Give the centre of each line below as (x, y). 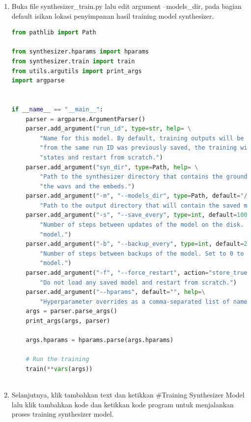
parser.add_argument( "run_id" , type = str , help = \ (108, 129)
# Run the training (57, 359)
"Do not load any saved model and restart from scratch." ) (138, 282)
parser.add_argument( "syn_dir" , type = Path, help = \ (112, 167)
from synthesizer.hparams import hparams (80, 52)
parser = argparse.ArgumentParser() (85, 119)
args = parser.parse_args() (71, 311)
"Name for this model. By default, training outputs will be (142, 138)
